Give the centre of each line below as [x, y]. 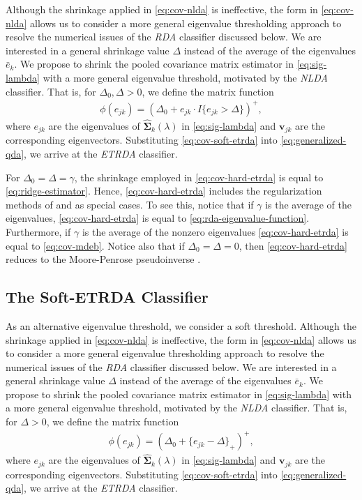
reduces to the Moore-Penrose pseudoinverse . [103, 259]
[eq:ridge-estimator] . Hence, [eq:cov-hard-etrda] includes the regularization [164, 191]
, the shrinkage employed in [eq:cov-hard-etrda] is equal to [199, 177]
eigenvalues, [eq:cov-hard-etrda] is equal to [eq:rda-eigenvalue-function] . [158, 218]
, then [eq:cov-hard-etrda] [293, 245]
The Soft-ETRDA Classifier [107, 297]
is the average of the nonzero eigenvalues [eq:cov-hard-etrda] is [215, 231]
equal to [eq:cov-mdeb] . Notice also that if [95, 245]
